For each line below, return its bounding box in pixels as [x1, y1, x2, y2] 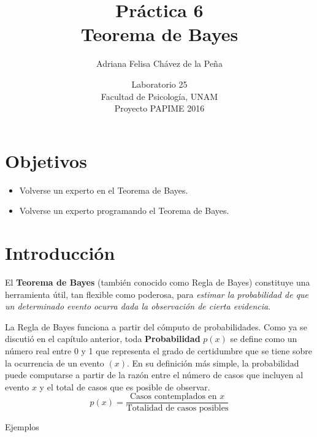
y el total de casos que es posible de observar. [39, 380, 210, 393]
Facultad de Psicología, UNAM [101, 89, 218, 102]
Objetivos [5, 148, 87, 173]
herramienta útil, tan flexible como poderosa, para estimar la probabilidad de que [5, 287, 309, 300]
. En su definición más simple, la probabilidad [127, 356, 299, 369]
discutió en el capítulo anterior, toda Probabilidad [5, 332, 201, 345]
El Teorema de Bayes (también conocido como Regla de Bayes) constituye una [5, 275, 310, 288]
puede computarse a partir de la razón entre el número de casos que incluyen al [5, 368, 304, 381]
